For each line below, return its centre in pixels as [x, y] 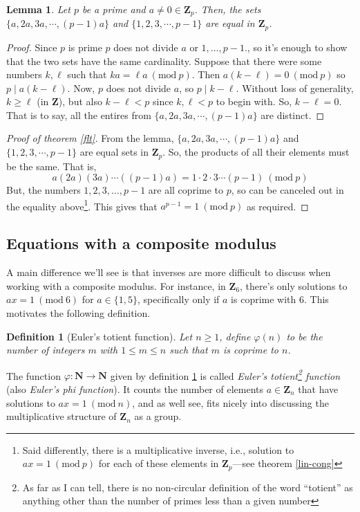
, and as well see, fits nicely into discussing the [230, 402]
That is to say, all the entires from [79, 115]
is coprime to [250, 350]
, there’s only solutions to [294, 285]
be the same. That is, [51, 166]
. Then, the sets [228, 9]
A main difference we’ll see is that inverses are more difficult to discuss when [169, 272]
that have [318, 388]
